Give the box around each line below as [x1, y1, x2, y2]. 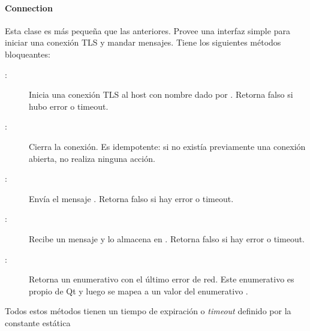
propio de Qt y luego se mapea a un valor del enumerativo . [29, 284, 248, 297]
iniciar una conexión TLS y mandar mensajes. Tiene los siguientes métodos [5, 36, 281, 49]
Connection [5, 1, 53, 14]
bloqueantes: [5, 47, 50, 60]
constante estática [5, 316, 71, 329]
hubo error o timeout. [29, 100, 109, 112]
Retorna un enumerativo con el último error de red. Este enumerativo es [29, 273, 294, 285]
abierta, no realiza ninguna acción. [29, 152, 155, 164]
